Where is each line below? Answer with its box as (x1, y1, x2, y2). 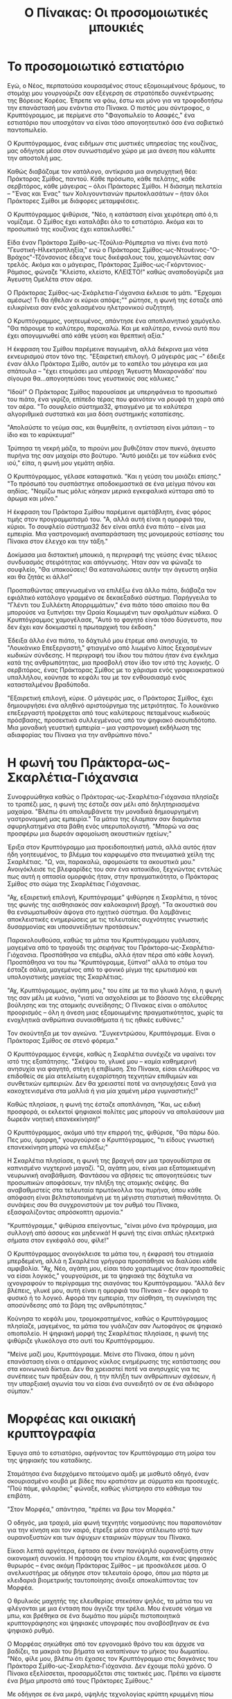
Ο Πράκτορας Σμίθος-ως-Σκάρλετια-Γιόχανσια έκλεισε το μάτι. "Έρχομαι (7, 288, 222, 297)
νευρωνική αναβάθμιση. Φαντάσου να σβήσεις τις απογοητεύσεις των (7, 1171, 213, 1179)
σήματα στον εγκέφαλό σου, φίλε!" (7, 1235, 109, 1244)
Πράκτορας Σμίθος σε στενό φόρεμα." (7, 1036, 118, 1044)
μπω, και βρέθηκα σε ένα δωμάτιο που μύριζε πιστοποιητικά (7, 1611, 181, 1619)
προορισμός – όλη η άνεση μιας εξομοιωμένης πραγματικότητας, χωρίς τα (7, 1008, 224, 1016)
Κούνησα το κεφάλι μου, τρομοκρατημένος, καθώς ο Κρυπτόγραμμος (7, 1314, 208, 1323)
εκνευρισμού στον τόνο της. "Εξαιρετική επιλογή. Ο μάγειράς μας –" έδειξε (7, 352, 226, 360)
